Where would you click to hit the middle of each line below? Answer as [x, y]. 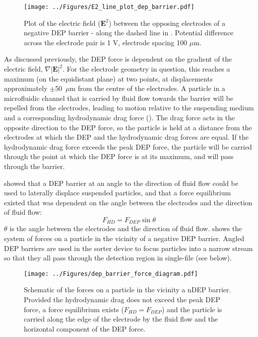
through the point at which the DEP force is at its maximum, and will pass [119, 156]
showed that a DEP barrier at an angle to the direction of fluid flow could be [121, 183]
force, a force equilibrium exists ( [74, 309]
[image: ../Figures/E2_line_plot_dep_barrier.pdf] [109, 7]
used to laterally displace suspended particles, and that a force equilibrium [118, 193]
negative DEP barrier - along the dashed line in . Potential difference [129, 33]
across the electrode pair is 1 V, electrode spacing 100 [106, 42]
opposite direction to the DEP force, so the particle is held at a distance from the [128, 127]
